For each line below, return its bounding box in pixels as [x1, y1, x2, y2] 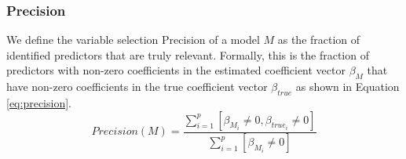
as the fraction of [277, 31, 360, 48]
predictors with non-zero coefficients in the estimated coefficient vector [6, 62, 346, 78]
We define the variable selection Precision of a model [6, 31, 260, 48]
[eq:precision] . [6, 95, 71, 110]
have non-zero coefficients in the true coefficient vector [6, 78, 268, 95]
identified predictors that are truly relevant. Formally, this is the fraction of [6, 46, 369, 63]
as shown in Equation [295, 78, 400, 95]
